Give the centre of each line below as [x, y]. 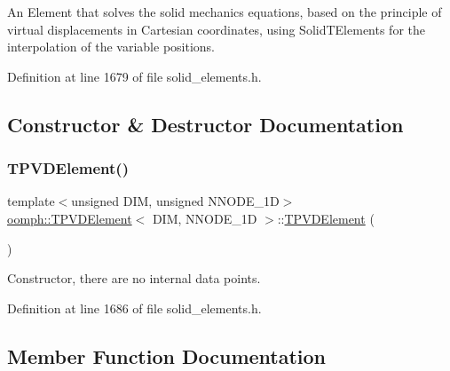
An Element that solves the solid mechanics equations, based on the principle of [225, 12]
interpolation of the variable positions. [111, 47]
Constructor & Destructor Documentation [205, 124]
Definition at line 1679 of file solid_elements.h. [134, 76]
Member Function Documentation [167, 355]
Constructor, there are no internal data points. [134, 278]
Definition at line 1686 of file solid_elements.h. [134, 308]
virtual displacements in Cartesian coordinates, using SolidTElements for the [217, 29]
